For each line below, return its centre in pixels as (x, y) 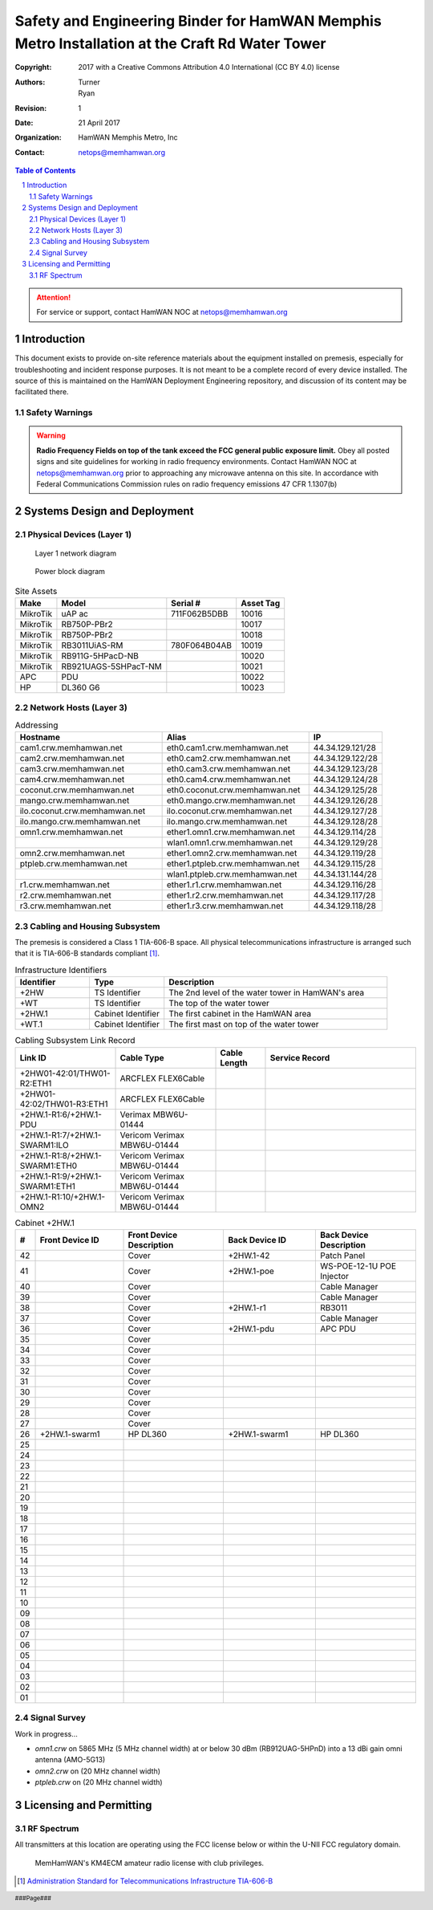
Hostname (40, 737)
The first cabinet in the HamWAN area (240, 1014)
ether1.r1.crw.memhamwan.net (224, 885)
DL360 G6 (81, 688)
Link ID (33, 1057)
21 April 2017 (99, 122)
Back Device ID (257, 1240)
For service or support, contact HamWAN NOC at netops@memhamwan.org (162, 312)
